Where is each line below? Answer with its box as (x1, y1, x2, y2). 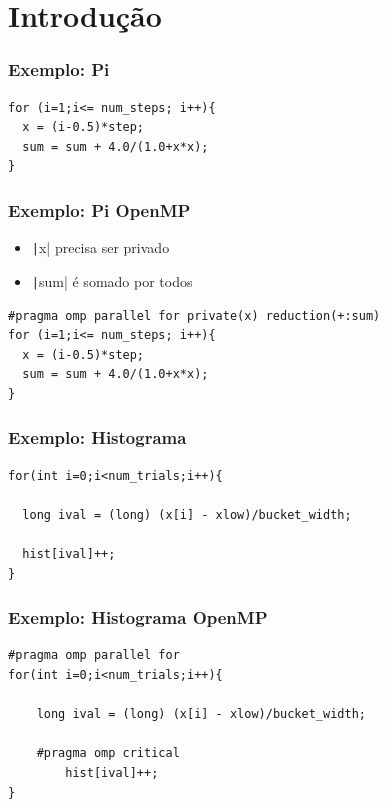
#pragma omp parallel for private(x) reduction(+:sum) (8, 308, 381, 323)
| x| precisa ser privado (31, 237, 170, 258)
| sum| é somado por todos (31, 270, 193, 291)
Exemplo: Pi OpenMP (8, 197, 191, 222)
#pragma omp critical (36, 746, 180, 761)
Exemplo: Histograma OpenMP (8, 605, 268, 630)
